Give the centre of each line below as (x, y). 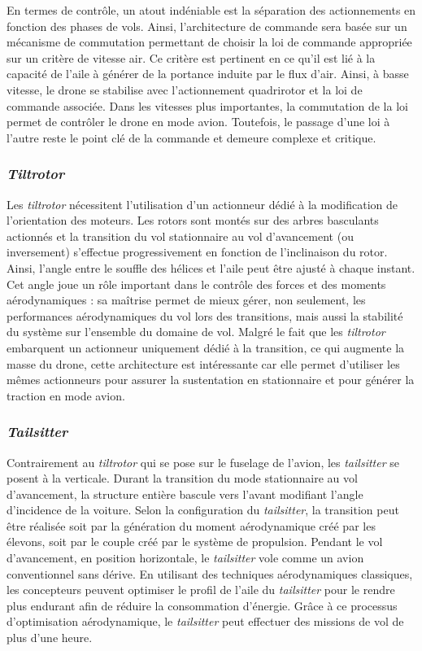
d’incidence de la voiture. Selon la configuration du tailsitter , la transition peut (203, 510)
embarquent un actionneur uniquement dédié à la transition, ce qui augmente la (206, 347)
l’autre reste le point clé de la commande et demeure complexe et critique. (191, 137)
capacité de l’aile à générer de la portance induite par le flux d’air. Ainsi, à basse (208, 74)
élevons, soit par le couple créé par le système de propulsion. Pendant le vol (195, 542)
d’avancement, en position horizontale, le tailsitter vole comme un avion (185, 558)
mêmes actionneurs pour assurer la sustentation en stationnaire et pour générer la (211, 380)
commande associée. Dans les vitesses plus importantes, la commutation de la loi (207, 105)
